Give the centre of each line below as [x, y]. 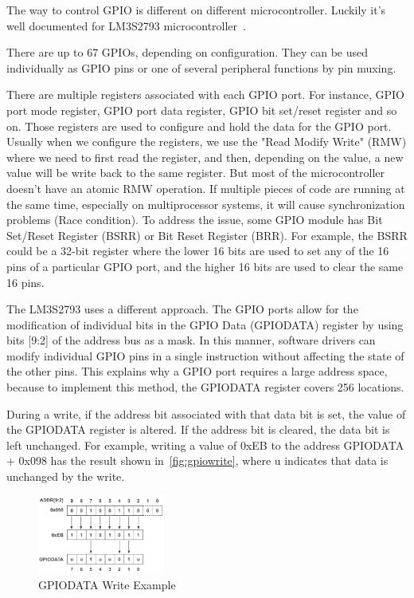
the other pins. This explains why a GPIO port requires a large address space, [197, 371]
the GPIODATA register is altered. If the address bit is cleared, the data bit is [198, 429]
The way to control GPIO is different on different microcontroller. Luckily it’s [196, 10]
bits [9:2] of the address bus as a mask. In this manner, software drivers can [191, 340]
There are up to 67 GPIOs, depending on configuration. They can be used [187, 52]
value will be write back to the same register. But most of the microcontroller [196, 173]
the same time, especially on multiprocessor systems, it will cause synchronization [206, 204]
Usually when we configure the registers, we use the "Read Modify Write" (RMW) [207, 142]
